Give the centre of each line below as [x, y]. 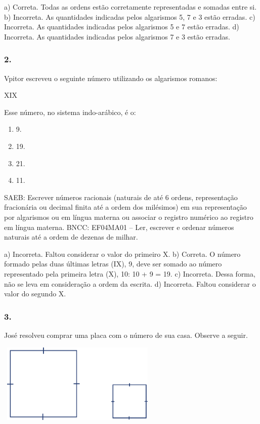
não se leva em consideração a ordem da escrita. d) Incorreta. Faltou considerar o [130, 283]
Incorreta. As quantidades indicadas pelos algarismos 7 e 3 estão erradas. [117, 36]
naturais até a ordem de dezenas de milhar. [71, 237]
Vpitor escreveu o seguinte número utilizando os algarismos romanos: [111, 78]
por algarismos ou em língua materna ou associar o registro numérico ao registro [129, 217]
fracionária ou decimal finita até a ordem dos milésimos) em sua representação [125, 207]
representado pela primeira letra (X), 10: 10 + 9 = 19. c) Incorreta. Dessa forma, [130, 273]
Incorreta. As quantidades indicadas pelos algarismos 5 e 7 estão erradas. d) [122, 27]
